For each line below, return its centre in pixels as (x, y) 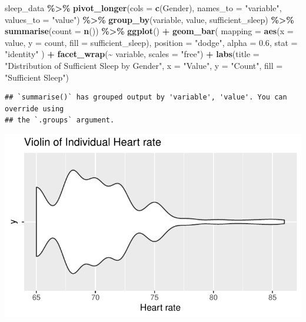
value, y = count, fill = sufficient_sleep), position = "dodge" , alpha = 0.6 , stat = (151, 42)
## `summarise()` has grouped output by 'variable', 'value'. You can (146, 97)
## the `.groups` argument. (60, 120)
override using (34, 109)
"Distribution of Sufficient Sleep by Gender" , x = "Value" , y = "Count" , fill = (144, 65)
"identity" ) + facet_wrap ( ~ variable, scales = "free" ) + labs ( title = (132, 54)
